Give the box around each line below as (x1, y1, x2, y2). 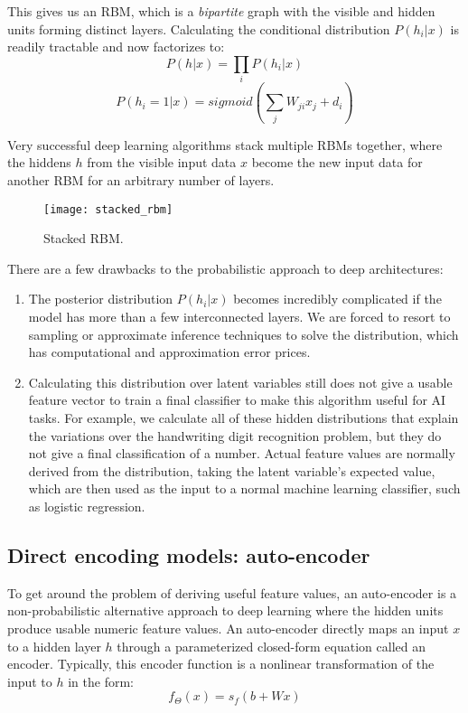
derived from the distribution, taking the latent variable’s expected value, (28, 461, 435, 480)
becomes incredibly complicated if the (233, 289, 442, 308)
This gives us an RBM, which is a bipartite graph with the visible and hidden (7, 2, 435, 20)
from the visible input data (87, 153, 237, 172)
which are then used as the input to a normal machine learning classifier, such (28, 479, 461, 498)
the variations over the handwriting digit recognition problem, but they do (28, 426, 442, 445)
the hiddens (7, 153, 71, 172)
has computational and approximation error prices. (28, 342, 311, 361)
